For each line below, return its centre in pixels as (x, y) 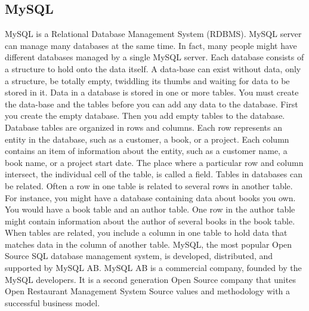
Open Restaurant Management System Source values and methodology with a (148, 291)
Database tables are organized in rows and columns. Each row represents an (143, 127)
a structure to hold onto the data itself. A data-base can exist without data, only (153, 68)
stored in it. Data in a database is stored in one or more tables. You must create (152, 92)
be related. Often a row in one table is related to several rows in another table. (149, 185)
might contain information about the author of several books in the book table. (150, 221)
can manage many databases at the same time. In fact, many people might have (151, 45)
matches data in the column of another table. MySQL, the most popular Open (149, 244)
